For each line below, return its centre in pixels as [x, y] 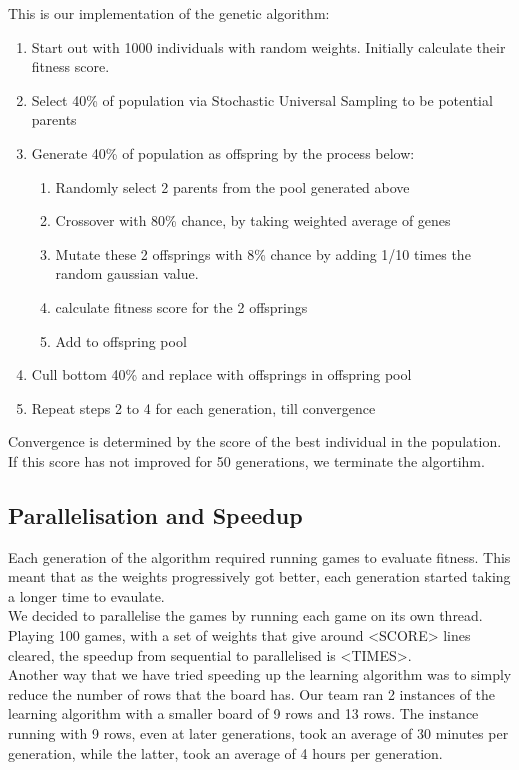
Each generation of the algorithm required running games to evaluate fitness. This [259, 556]
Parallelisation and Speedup [155, 514]
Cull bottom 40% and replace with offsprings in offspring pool [221, 374]
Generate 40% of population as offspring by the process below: [223, 152]
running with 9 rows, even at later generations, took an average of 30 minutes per [258, 733]
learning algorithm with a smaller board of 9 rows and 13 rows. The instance [243, 713]
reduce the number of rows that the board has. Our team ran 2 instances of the [252, 693]
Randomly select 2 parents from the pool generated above [232, 186]
